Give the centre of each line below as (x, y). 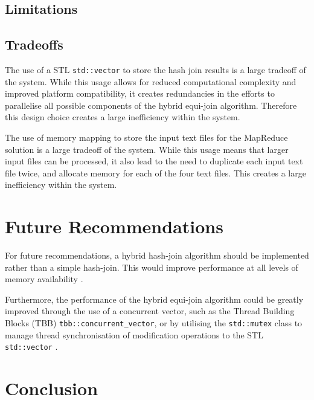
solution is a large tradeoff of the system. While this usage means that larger (147, 149)
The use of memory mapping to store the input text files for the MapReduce (146, 137)
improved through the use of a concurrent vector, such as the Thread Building (150, 311)
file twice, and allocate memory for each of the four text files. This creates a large (155, 173)
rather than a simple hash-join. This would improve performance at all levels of (152, 267)
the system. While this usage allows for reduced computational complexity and (151, 81)
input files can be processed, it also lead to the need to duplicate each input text (154, 161)
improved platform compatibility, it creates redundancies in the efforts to (140, 93)
